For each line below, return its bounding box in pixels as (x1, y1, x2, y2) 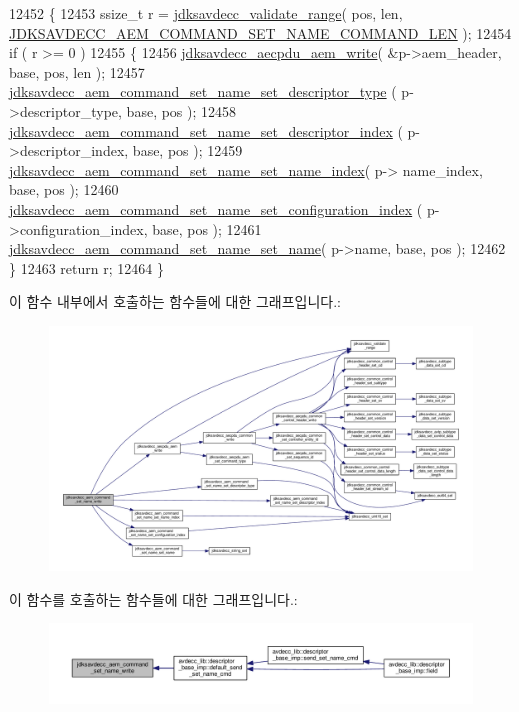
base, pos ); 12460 (9, 179, 119, 200)
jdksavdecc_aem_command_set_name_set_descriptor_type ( (9, 81, 397, 102)
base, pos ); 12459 (132, 140, 243, 161)
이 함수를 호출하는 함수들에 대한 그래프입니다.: (9, 588, 298, 609)
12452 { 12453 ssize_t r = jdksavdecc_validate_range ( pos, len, (9, 3, 403, 23)
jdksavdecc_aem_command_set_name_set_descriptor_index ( (9, 120, 403, 141)
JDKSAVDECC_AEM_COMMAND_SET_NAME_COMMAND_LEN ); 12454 (9, 22, 512, 43)
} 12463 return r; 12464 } (9, 257, 164, 278)
